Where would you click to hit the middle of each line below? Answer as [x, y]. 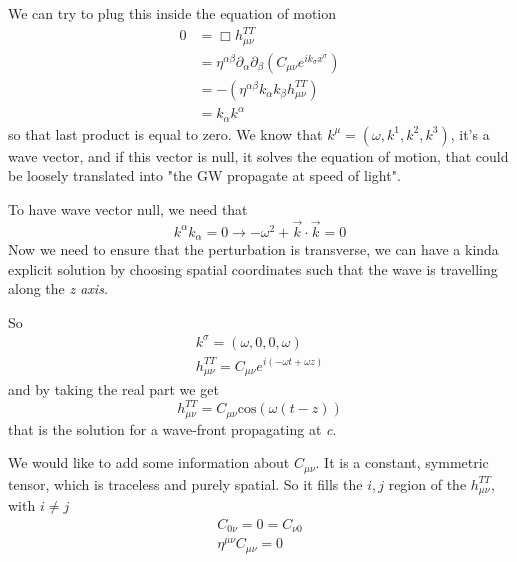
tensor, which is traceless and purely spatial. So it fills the [185, 483]
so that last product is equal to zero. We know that [165, 133]
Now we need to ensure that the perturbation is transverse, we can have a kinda [253, 249]
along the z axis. [58, 288]
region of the [427, 483]
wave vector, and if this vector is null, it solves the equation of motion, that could [258, 155]
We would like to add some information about [149, 462]
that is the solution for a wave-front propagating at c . [172, 428]
